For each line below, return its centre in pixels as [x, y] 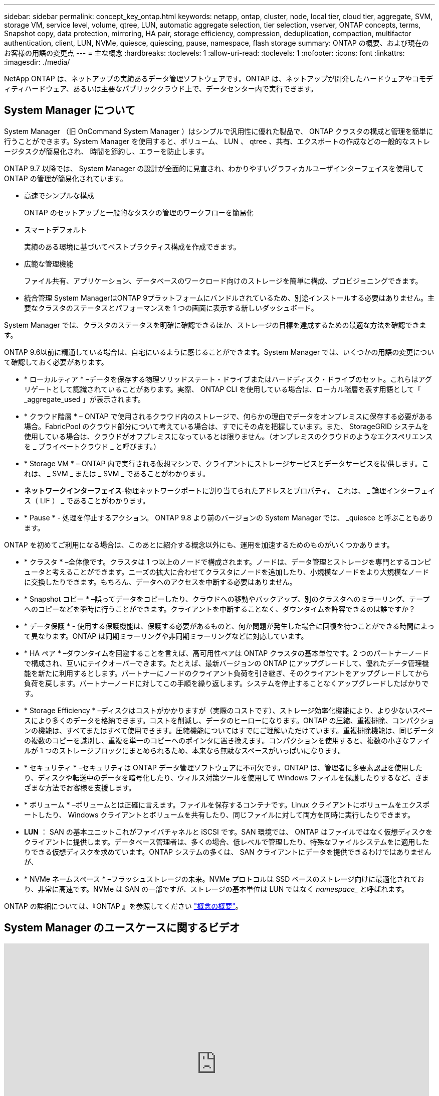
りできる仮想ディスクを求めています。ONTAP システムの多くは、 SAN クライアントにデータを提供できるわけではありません [228, 852]
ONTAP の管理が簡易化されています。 [66, 178]
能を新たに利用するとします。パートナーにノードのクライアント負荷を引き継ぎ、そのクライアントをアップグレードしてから [227, 673]
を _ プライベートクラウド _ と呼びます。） [92, 446]
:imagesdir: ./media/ [37, 62]
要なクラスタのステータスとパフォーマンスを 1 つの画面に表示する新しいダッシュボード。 [171, 308]
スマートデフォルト [56, 229]
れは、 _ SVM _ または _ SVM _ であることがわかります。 [117, 473]
